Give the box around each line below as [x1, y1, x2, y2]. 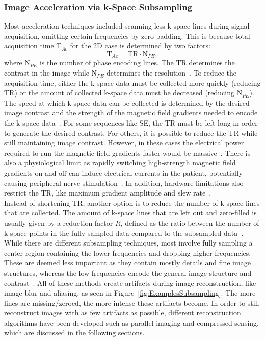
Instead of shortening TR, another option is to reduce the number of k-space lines [4, 197, 260, 208]
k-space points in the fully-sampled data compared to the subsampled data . [4, 227, 244, 238]
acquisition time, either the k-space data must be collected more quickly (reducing [4, 77, 261, 88]
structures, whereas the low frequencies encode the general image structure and [4, 267, 252, 278]
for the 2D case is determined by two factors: [70, 40, 210, 51]
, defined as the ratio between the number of [120, 217, 259, 228]
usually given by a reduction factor [4, 217, 113, 228]
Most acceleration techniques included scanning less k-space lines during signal [4, 20, 250, 31]
